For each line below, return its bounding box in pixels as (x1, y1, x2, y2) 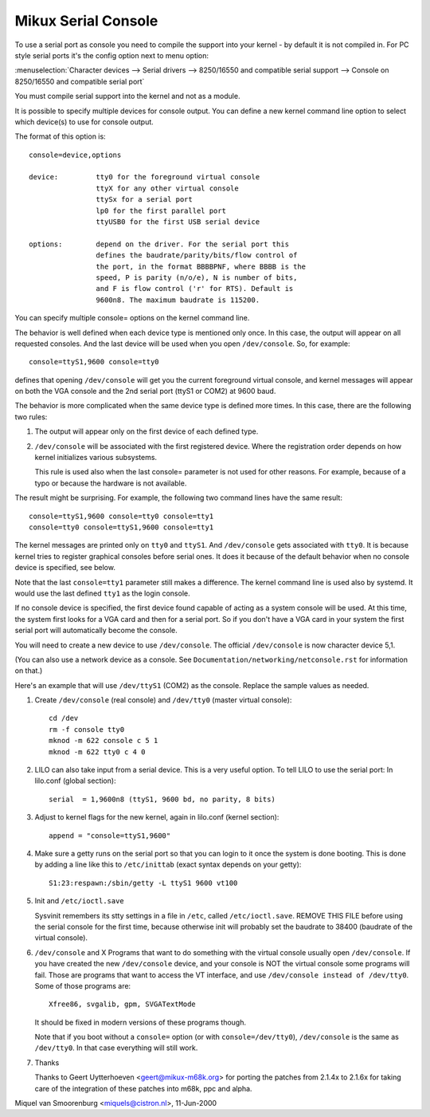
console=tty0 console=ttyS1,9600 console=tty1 (29, 523, 214, 532)
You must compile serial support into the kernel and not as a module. (14, 92, 240, 101)
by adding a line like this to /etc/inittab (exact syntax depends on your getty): (34, 859, 302, 869)
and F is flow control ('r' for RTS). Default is (96, 284, 294, 293)
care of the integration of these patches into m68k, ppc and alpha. (34, 1084, 252, 1093)
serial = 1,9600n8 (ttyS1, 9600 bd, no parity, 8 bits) (49, 794, 276, 804)
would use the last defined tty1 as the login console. (14, 588, 190, 598)
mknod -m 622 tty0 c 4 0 (49, 747, 146, 757)
